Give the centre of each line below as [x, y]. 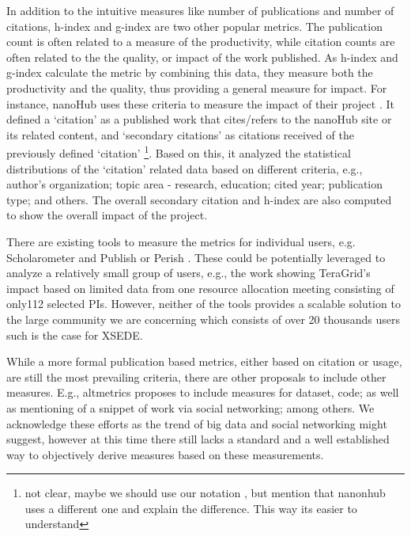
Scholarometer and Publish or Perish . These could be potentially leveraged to [196, 257]
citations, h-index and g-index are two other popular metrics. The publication [194, 26]
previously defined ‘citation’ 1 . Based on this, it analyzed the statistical [179, 152]
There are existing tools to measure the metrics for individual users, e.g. [181, 241]
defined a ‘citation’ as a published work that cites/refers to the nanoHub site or [199, 119]
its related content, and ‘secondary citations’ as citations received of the [180, 134]
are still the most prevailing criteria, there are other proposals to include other [196, 376]
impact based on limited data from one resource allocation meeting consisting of [200, 288]
